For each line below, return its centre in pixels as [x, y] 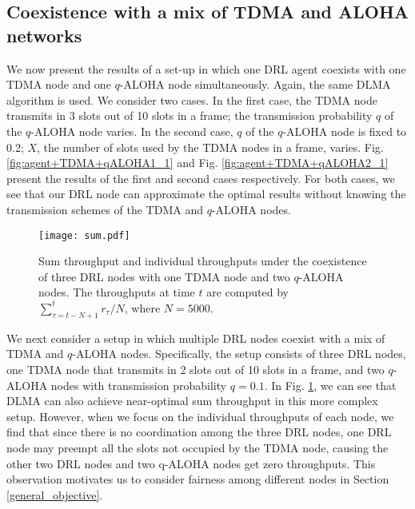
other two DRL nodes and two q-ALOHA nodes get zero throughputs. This [191, 463]
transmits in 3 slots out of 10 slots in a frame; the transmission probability [190, 115]
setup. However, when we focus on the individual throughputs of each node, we [200, 416]
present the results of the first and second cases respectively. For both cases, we [201, 178]
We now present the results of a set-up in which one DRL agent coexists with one [206, 68]
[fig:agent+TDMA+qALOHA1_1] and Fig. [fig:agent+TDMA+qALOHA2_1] [198, 163]
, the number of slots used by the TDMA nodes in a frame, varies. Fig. [210, 147]
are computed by [247, 292]
